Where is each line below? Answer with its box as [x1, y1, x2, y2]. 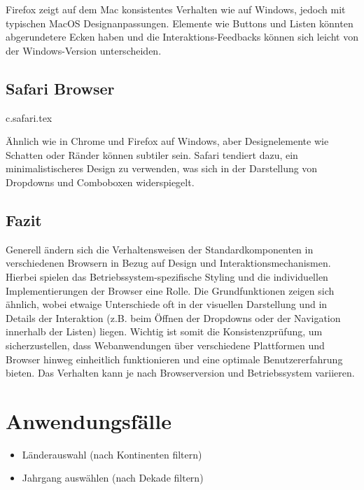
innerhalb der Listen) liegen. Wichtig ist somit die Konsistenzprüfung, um [6, 324, 323, 339]
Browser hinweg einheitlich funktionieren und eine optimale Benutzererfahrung [6, 351, 343, 366]
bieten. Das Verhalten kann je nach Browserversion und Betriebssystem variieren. [6, 365, 355, 380]
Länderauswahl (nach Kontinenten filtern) [22, 447, 202, 461]
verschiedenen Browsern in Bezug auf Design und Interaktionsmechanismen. [6, 255, 331, 270]
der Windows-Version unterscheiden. [6, 43, 162, 57]
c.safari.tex [6, 110, 52, 125]
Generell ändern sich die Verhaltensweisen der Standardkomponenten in [6, 241, 314, 256]
